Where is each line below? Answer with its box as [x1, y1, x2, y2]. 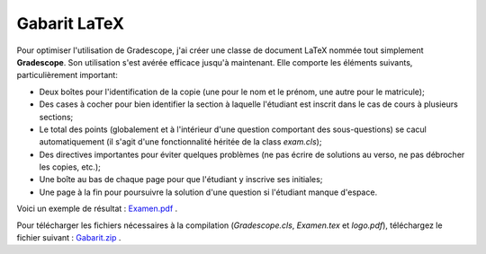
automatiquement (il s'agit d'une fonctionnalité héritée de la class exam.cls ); [39, 136, 322, 147]
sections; [39, 111, 74, 122]
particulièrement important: [16, 70, 119, 81]
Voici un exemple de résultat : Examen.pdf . [16, 203, 178, 215]
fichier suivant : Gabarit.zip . [16, 232, 121, 243]
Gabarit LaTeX [16, 13, 125, 33]
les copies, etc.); [39, 162, 101, 172]
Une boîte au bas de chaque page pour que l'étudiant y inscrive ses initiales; [39, 174, 323, 185]
